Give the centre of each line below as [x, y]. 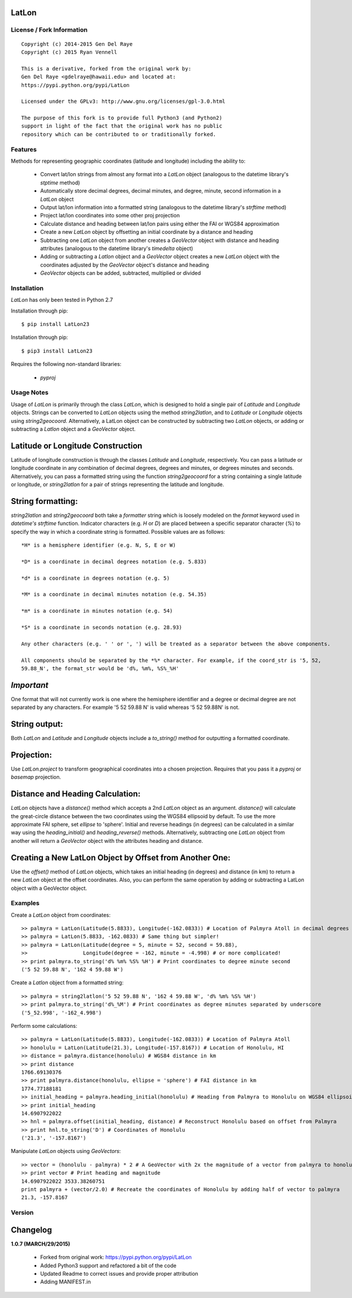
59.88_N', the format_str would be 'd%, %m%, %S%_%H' [100, 668]
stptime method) [60, 183]
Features [24, 149]
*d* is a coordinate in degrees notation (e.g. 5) [96, 578]
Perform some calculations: [44, 1026]
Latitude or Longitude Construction [77, 445]
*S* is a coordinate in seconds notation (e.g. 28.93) [102, 627]
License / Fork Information [49, 30]
